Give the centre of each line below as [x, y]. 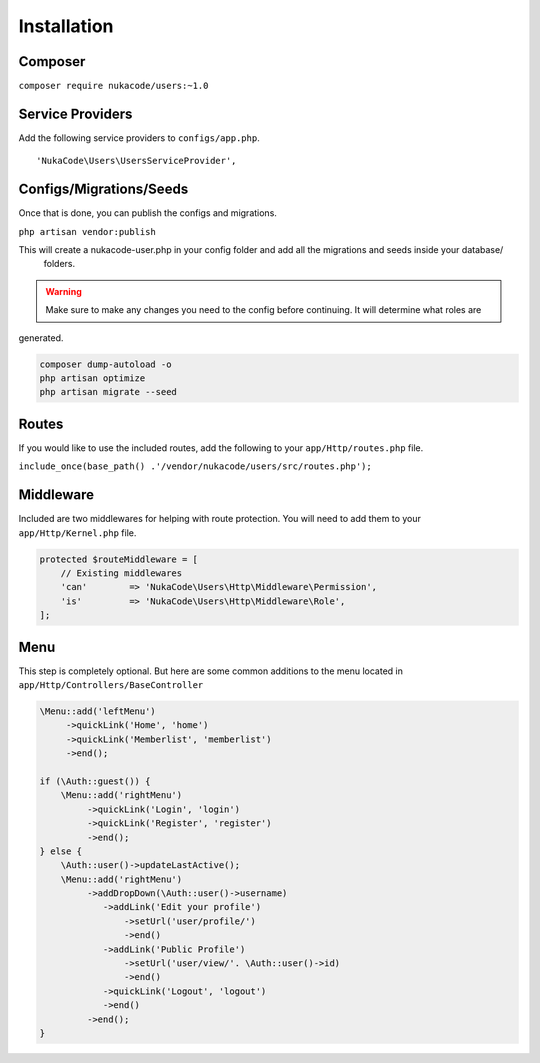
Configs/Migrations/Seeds [103, 189]
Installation [66, 26]
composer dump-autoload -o [105, 364]
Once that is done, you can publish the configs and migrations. [147, 213]
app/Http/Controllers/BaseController [111, 685]
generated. [41, 337]
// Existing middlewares [121, 573]
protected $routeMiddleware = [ [119, 559]
